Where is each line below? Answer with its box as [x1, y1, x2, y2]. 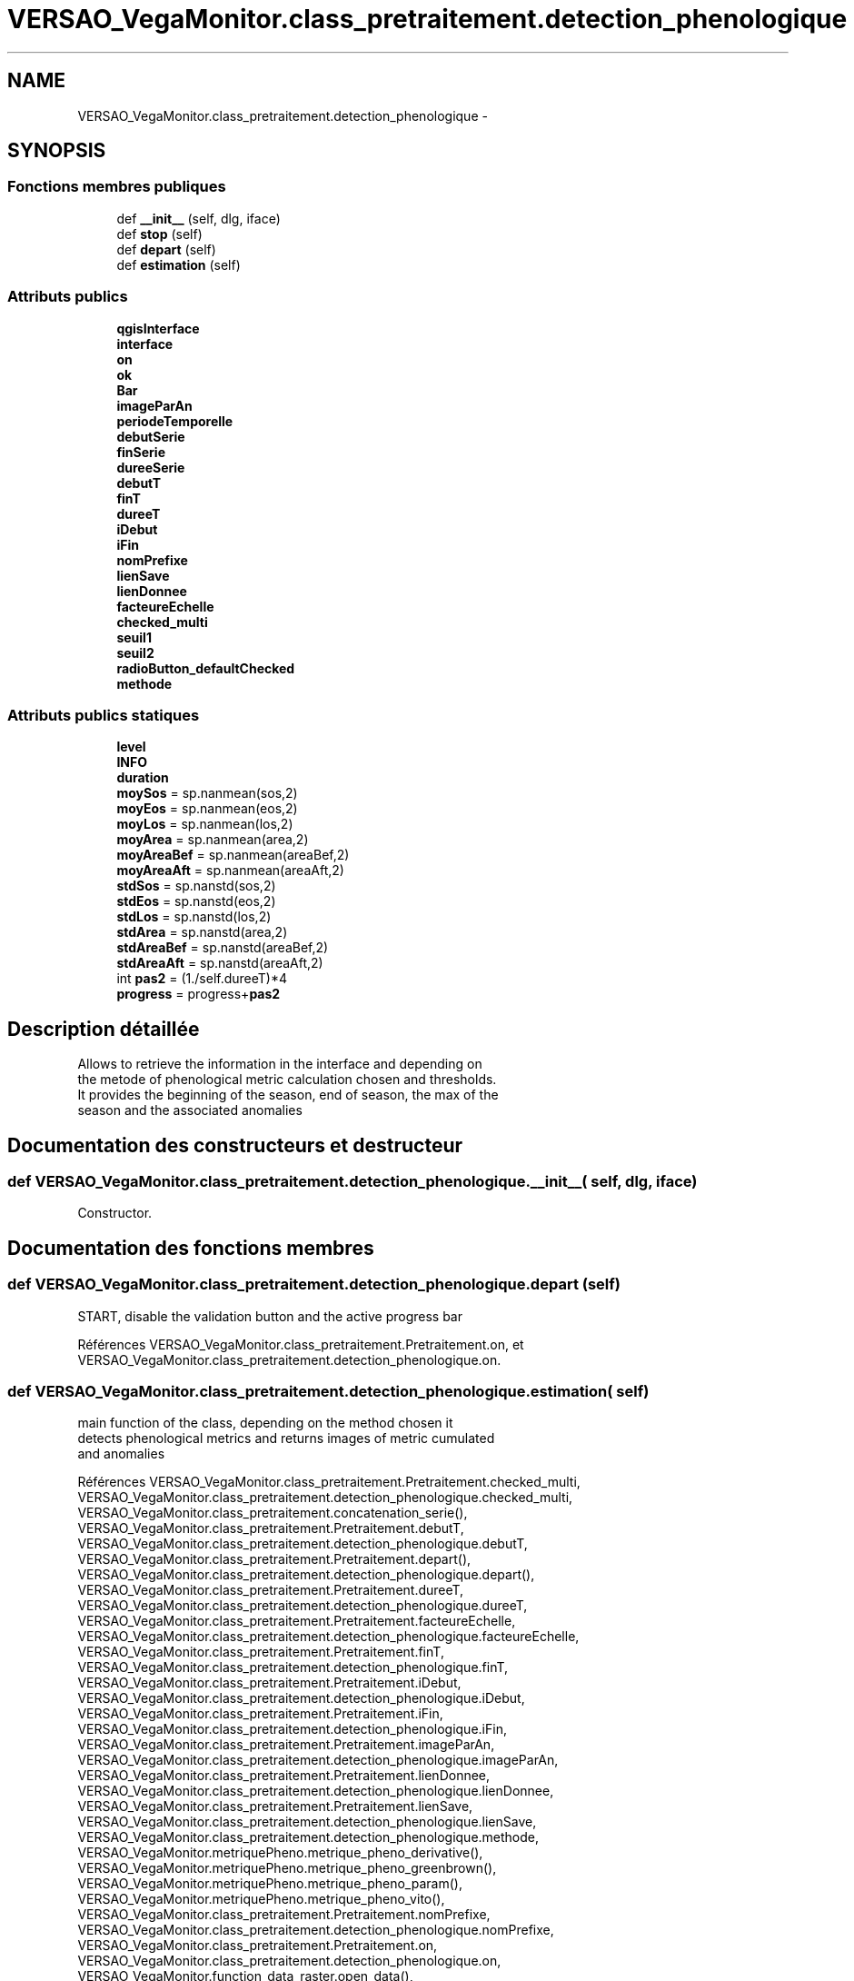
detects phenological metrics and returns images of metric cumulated [77, 1430, 495, 1447]
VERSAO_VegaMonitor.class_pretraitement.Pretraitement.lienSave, [77, 1798, 473, 1815]
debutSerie [116, 428, 185, 444]
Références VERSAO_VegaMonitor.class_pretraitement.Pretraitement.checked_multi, [77, 1474, 581, 1490]
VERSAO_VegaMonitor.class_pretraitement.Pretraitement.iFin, [77, 1706, 443, 1722]
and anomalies [77, 1446, 165, 1462]
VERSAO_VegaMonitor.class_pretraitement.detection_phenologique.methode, [77, 1829, 540, 1846]
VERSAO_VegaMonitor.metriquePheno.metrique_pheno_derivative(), [77, 1845, 483, 1861]
